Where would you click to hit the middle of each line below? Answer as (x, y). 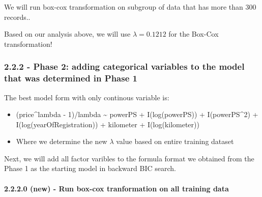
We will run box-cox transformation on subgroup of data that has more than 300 (130, 7)
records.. (17, 17)
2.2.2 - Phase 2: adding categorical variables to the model (124, 66)
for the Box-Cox (194, 34)
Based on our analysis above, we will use (67, 34)
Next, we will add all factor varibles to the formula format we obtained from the (129, 158)
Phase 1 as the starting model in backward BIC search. (90, 168)
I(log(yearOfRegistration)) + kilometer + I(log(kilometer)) (108, 124)
